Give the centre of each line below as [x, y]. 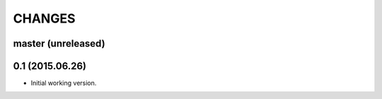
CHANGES [44, 18]
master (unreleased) [59, 43]
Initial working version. [64, 83]
